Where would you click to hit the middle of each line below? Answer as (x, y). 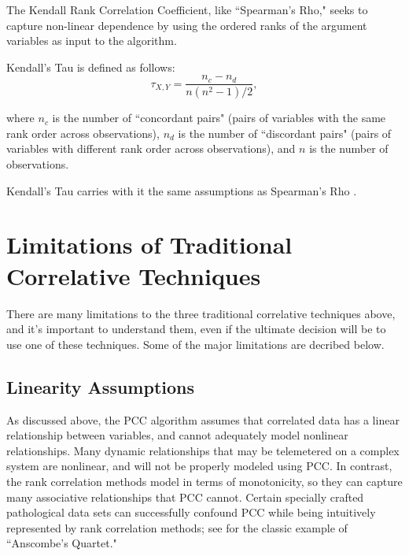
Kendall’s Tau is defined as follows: (91, 67)
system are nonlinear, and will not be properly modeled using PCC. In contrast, (199, 466)
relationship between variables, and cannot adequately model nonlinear (177, 435)
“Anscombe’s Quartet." (62, 543)
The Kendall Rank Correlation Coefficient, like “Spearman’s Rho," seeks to (187, 9)
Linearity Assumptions (101, 386)
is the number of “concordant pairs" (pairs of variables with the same (219, 118)
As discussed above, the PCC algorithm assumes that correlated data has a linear (203, 419)
